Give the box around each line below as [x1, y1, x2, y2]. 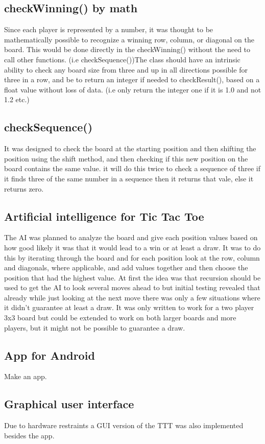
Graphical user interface [4, 396, 134, 412]
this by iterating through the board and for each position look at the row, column [4, 252, 260, 263]
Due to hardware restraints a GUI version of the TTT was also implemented [4, 420, 244, 431]
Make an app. [4, 371, 47, 382]
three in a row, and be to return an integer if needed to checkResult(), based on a [4, 74, 260, 85]
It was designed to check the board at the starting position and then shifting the [4, 143, 256, 154]
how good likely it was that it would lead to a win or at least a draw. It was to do [4, 242, 261, 252]
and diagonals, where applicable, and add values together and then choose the [4, 262, 248, 273]
